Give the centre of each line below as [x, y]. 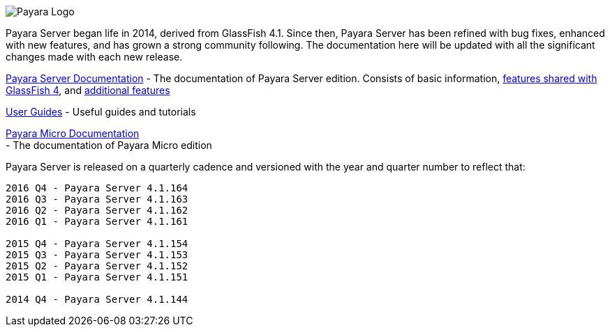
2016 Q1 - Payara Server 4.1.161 [97, 221]
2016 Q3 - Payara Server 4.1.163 [97, 199]
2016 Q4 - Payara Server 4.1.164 [97, 188]
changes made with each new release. [94, 57]
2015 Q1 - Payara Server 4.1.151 [97, 277]
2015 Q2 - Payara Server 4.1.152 [97, 266]
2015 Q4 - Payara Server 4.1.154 [97, 244]
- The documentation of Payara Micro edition [109, 145]
